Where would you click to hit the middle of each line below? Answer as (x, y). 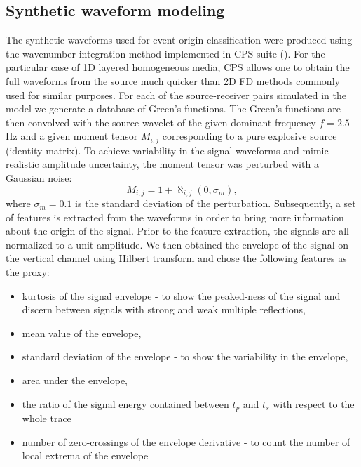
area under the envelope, (75, 380)
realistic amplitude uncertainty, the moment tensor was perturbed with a (162, 164)
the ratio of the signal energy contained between (125, 403)
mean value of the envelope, (82, 333)
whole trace (47, 418)
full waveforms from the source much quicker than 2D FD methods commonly (173, 80)
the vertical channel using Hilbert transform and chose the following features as (176, 258)
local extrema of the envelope (85, 455)
